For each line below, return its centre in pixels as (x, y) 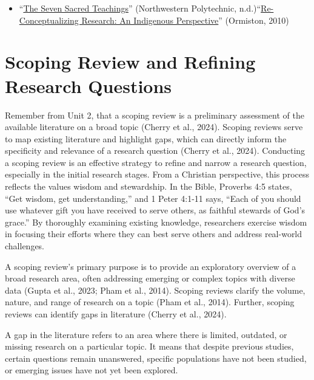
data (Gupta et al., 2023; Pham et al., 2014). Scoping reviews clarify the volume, (155, 290)
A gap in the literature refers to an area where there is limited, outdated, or (146, 334)
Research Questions (89, 85)
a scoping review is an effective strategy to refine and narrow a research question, (156, 162)
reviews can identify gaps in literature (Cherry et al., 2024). (116, 314)
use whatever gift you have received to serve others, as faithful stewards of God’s (155, 210)
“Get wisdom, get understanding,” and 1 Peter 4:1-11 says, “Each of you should (153, 198)
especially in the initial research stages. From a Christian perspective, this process (157, 174)
